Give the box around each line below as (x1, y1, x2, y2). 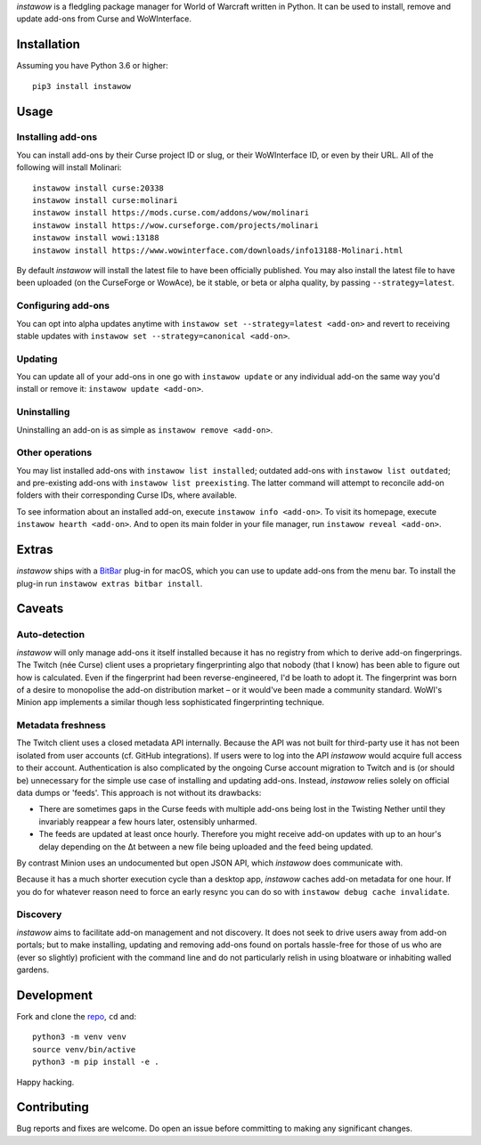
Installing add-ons (16, 131, 98, 143)
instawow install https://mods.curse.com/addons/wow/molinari (32, 207, 310, 218)
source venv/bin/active (32, 1044, 136, 1054)
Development (16, 987, 94, 1003)
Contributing (16, 1100, 89, 1115)
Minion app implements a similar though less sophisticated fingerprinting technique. (16, 697, 325, 708)
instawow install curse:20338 (32, 183, 165, 193)
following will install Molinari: (16, 162, 122, 173)
